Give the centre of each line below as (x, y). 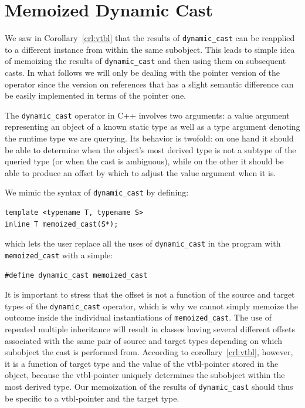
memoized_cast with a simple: (59, 254)
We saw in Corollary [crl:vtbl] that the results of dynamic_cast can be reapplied (150, 38)
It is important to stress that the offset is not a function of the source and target (150, 294)
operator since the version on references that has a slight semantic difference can (149, 84)
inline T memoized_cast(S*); (62, 224)
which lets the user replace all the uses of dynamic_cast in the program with (143, 243)
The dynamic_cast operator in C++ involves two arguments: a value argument (147, 115)
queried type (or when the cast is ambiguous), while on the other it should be (144, 161)
